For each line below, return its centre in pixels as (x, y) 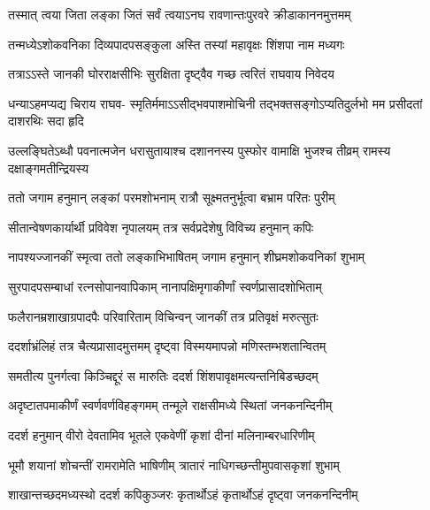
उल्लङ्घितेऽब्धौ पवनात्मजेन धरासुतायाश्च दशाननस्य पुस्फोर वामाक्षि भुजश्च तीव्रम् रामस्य (200, 150)
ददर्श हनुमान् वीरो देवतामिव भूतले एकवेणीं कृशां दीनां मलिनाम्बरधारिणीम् (161, 434)
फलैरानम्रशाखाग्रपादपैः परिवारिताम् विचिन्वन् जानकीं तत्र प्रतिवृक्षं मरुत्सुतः (163, 316)
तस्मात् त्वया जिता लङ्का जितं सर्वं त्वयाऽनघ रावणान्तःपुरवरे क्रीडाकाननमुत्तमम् (180, 14)
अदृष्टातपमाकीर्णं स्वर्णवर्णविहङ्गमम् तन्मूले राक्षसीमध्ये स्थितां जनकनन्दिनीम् (170, 405)
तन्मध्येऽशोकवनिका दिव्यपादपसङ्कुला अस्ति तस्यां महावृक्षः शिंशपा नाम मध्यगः (177, 44)
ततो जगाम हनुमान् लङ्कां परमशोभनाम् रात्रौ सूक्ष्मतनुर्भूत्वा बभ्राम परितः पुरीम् (172, 198)
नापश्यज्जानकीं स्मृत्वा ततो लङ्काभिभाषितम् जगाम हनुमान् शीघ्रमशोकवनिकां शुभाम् (187, 257)
